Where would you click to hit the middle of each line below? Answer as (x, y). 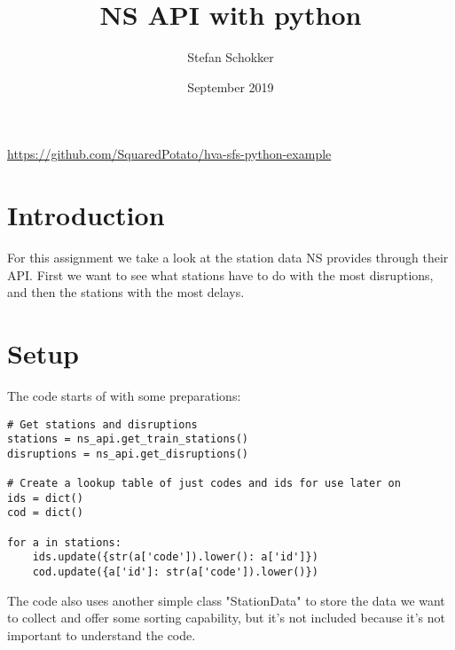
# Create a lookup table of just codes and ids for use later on (204, 484)
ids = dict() (45, 498)
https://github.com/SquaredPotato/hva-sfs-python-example (169, 154)
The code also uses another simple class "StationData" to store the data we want (226, 600)
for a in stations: (64, 542)
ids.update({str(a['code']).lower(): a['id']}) (175, 557)
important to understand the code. (102, 634)
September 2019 (231, 86)
